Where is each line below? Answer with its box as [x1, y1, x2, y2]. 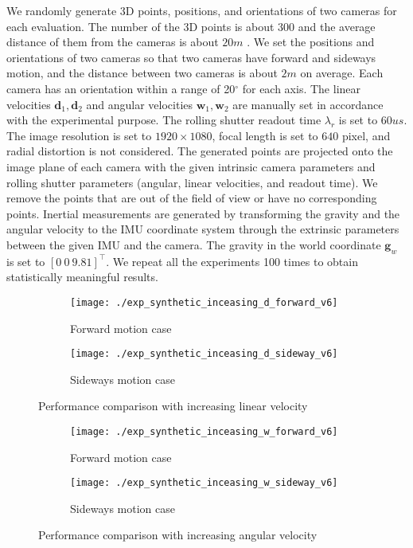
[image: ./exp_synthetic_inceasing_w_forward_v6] [70, 425, 338, 437]
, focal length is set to [212, 127, 318, 143]
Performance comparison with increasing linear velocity [38, 397, 308, 414]
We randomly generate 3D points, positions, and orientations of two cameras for [6, 2, 397, 18]
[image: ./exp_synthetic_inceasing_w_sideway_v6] [70, 477, 338, 489]
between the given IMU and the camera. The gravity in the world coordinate [6, 236, 381, 252]
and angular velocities [86, 96, 193, 112]
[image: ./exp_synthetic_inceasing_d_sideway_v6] [70, 348, 338, 360]
